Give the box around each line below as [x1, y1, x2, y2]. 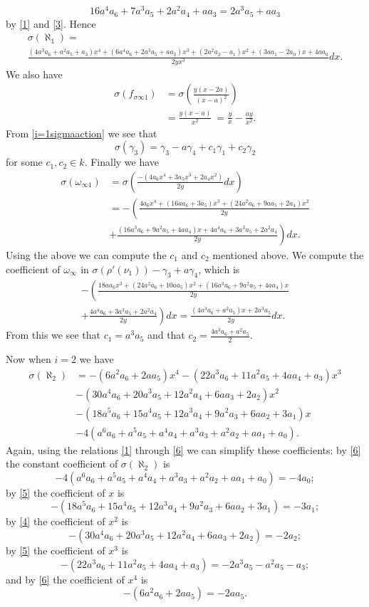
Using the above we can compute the [6, 248, 167, 263]
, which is [198, 261, 240, 276]
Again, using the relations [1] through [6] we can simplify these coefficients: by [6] [6, 442, 361, 457]
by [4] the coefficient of [6, 514, 105, 529]
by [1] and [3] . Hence [6, 16, 96, 31]
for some [6, 154, 43, 169]
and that [147, 327, 185, 342]
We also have [6, 66, 63, 81]
